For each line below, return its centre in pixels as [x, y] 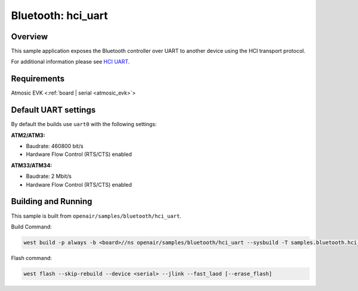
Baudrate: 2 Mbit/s [49, 176]
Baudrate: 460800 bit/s [55, 146]
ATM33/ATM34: [32, 165]
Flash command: [31, 258]
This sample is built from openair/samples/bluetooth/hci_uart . [96, 216]
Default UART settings [53, 110]
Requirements [38, 79]
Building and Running [52, 201]
